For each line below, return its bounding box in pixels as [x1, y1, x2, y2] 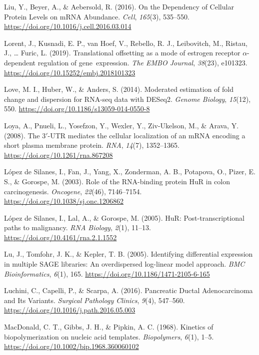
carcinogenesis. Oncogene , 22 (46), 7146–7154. [4, 186, 142, 196]
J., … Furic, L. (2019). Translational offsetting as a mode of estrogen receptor [4, 47, 240, 58]
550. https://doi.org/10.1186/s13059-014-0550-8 [4, 103, 150, 114]
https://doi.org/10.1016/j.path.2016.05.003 [4, 305, 135, 315]
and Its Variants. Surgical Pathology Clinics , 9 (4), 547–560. [4, 295, 185, 305]
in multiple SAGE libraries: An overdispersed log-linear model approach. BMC [4, 259, 245, 269]
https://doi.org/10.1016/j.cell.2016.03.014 [4, 21, 131, 31]
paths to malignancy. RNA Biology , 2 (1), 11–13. [4, 222, 151, 233]
